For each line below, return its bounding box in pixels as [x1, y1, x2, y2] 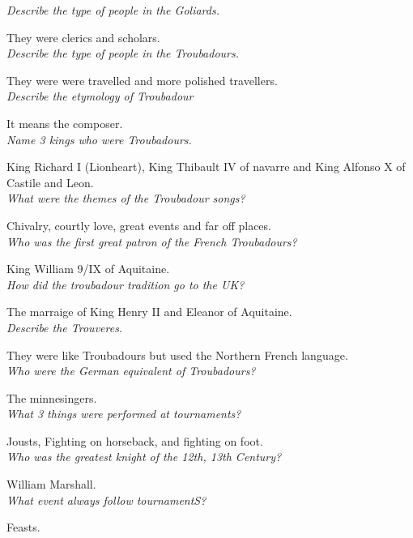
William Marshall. [6, 476, 96, 493]
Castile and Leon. [6, 173, 94, 190]
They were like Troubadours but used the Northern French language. [6, 346, 348, 363]
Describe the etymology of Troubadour [6, 88, 194, 105]
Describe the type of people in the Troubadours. [6, 45, 240, 62]
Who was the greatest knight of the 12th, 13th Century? [6, 448, 282, 465]
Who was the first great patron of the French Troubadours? [6, 233, 297, 250]
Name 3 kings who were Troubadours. [6, 130, 192, 147]
